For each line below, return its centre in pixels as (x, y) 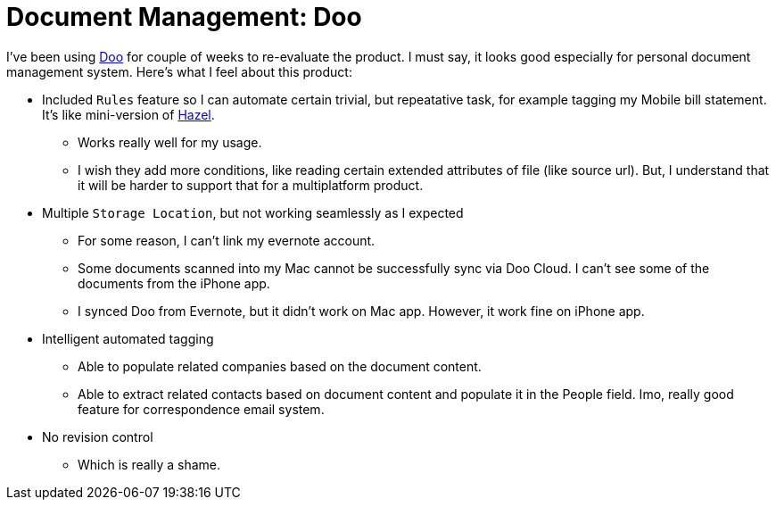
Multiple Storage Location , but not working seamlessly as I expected (253, 212)
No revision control (98, 436)
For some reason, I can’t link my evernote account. (227, 240)
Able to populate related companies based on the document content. (280, 366)
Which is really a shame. (149, 464)
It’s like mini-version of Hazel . (128, 114)
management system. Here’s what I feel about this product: (179, 71)
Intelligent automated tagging (128, 338)
